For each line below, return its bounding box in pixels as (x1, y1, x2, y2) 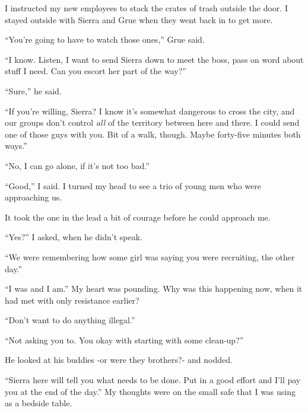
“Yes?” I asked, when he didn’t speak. (5, 231, 142, 243)
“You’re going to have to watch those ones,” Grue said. (5, 33, 205, 46)
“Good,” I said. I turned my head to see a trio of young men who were (5, 179, 261, 192)
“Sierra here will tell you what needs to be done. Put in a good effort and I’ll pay (5, 374, 301, 386)
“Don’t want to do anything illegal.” (5, 314, 135, 326)
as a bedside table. (5, 397, 72, 409)
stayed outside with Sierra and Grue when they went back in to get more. (5, 13, 273, 26)
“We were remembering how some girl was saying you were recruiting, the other (5, 250, 295, 263)
